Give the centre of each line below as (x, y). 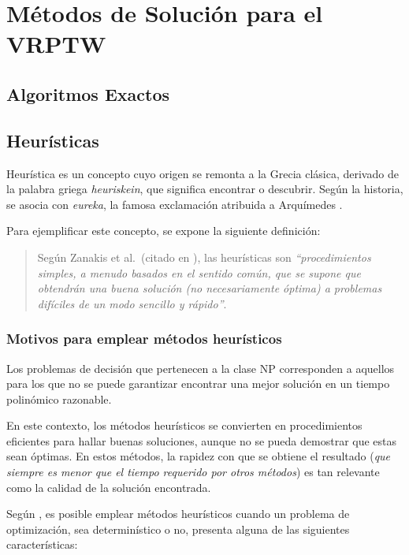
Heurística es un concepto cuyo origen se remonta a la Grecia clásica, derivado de (203, 173)
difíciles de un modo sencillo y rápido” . (132, 303)
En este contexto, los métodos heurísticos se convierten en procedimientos (184, 425)
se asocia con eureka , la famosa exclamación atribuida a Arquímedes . (175, 204)
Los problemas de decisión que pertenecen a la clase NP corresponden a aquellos (201, 368)
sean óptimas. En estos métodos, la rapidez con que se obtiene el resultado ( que (199, 456)
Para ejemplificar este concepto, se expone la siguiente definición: (164, 231)
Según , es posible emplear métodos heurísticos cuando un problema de (178, 514)
